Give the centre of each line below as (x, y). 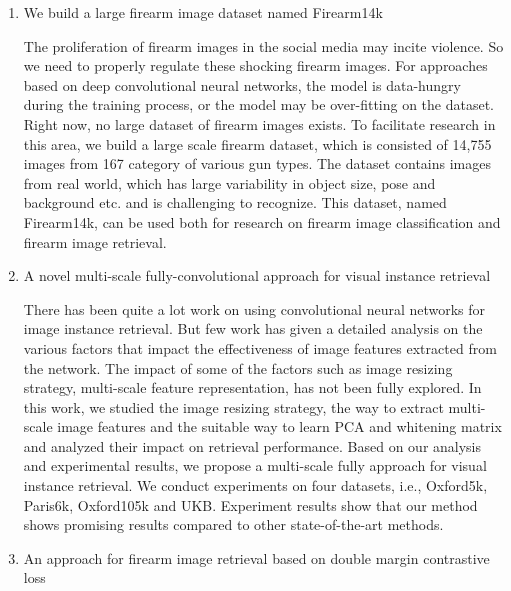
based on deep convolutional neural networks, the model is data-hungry (242, 84)
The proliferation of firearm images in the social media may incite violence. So (263, 45)
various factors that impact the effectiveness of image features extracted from (260, 347)
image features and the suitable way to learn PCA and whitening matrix (279, 426)
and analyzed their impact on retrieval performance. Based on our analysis (252, 445)
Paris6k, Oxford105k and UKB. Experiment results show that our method (250, 504)
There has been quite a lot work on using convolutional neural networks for (254, 308)
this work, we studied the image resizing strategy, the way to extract (233, 406)
